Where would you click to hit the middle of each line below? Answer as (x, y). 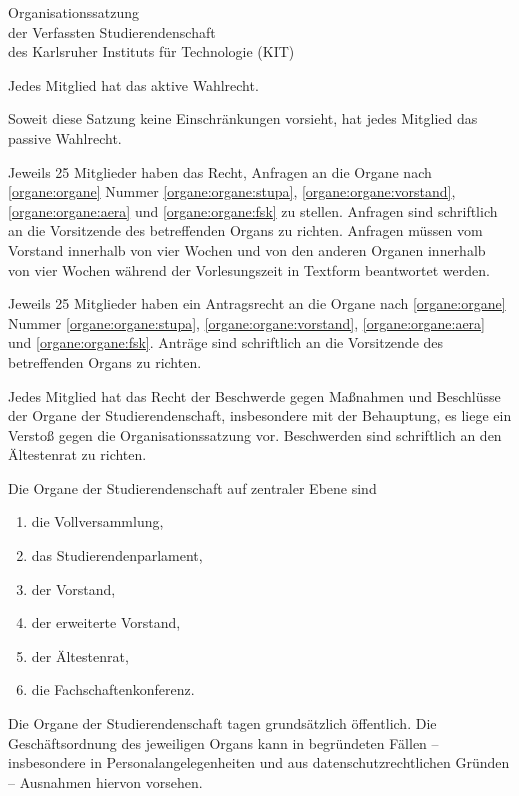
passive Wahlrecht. (65, 137)
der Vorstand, (73, 588)
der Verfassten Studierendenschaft (112, 31)
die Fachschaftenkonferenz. (113, 689)
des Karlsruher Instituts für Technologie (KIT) (151, 51)
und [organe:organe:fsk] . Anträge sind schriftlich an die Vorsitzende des (226, 342)
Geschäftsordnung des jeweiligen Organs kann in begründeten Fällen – (223, 742)
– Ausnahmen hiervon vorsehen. (105, 781)
